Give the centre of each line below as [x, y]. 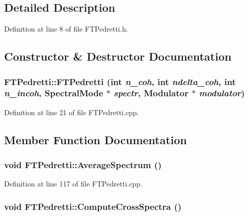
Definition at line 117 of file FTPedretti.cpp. [73, 184]
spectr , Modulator [151, 93]
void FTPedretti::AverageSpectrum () [83, 165]
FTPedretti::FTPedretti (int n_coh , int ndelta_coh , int [120, 81]
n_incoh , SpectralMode [54, 93]
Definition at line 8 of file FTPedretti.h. [66, 29]
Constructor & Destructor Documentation [118, 56]
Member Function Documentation [96, 139]
